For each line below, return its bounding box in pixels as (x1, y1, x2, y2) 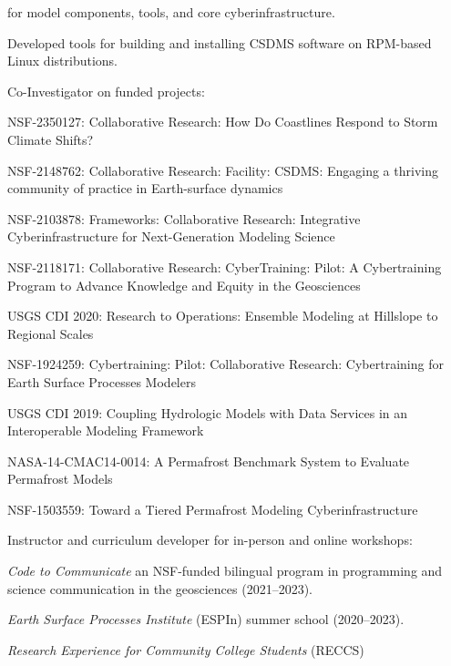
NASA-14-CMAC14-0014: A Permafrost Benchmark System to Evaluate (7, 451, 410, 470)
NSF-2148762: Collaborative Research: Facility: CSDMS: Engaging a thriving (7, 160, 438, 179)
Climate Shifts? (7, 129, 94, 149)
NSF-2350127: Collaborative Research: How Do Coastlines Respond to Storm (7, 112, 438, 131)
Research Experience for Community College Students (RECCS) (7, 640, 364, 659)
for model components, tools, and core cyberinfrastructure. (7, 3, 335, 21)
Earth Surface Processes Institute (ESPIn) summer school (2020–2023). (7, 610, 405, 629)
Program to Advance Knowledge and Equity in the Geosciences (7, 275, 361, 294)
